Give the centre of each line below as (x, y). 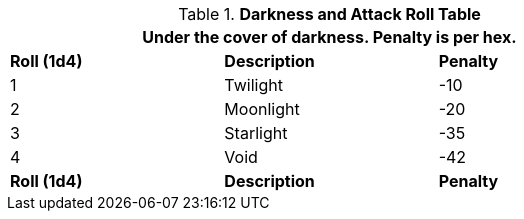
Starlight (256, 133)
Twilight (253, 85)
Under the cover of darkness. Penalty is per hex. (329, 37)
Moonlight (262, 109)
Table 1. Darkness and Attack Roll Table (329, 14)
